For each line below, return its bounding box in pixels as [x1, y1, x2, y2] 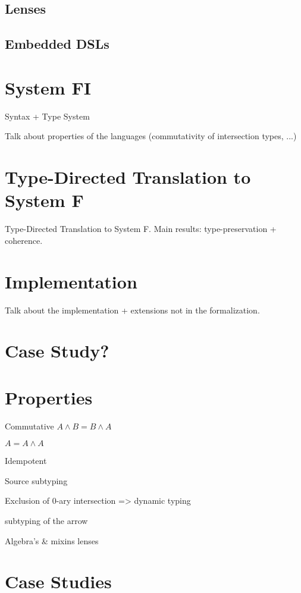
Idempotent [5, 454, 47, 467]
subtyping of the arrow [5, 514, 88, 526]
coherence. [5, 234, 43, 246]
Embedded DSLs [5, 34, 109, 53]
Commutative [5, 419, 54, 432]
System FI [5, 75, 91, 99]
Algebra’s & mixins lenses [5, 534, 99, 547]
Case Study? [5, 338, 109, 363]
